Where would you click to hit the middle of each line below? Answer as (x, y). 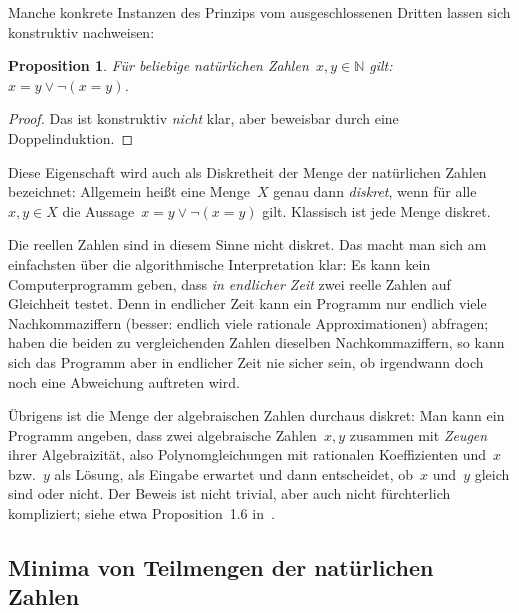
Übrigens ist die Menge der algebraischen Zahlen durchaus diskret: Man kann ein (256, 415)
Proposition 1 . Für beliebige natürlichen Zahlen (158, 65)
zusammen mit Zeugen (418, 434)
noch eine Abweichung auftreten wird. (124, 381)
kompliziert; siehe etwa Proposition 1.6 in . (141, 513)
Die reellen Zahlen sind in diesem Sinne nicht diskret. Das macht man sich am (247, 244)
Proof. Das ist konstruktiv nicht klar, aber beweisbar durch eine (203, 118)
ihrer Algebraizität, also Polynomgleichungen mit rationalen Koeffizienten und (247, 454)
